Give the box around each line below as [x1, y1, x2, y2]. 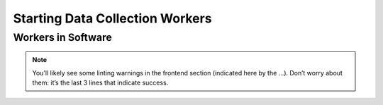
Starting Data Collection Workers [13, 11, 212, 26]
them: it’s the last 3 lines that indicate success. [32, 78, 169, 87]
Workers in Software [13, 31, 113, 44]
